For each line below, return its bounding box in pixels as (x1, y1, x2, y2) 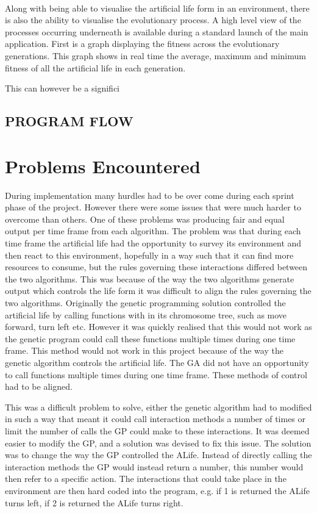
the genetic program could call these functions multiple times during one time (5, 332, 296, 345)
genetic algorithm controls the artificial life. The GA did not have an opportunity (5, 356, 309, 368)
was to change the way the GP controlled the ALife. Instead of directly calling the (5, 448, 312, 461)
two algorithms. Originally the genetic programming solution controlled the (5, 296, 286, 309)
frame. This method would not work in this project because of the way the (5, 344, 283, 357)
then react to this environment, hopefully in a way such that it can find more (5, 248, 294, 261)
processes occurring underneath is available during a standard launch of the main (5, 25, 308, 38)
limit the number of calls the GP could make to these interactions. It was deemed (5, 424, 310, 437)
